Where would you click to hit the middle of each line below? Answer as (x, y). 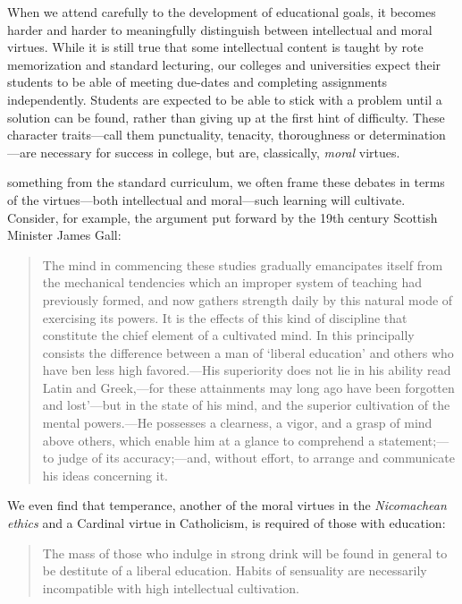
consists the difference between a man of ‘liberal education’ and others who (248, 352)
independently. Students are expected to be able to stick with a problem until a (225, 99)
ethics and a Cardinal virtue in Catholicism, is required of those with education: (227, 523)
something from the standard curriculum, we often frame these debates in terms (226, 182)
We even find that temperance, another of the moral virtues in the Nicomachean (227, 505)
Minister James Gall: (64, 235)
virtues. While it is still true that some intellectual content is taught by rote (215, 47)
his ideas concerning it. (105, 475)
